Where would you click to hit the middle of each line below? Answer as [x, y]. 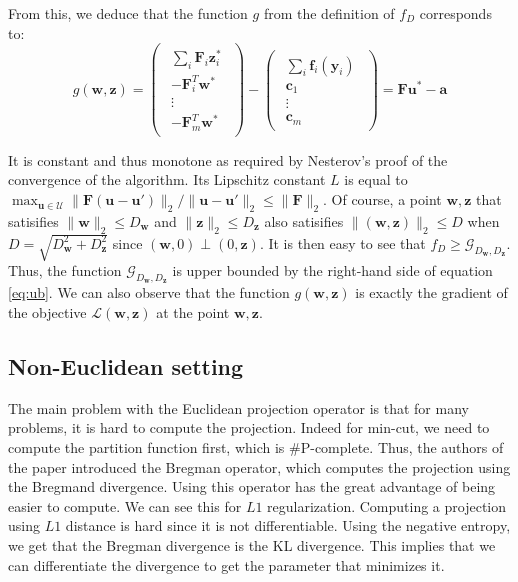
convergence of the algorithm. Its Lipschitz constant [167, 179]
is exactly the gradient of [431, 292]
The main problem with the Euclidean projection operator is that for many [238, 407]
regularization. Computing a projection [387, 505]
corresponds [455, 13]
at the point [193, 312]
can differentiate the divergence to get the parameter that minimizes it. [226, 564]
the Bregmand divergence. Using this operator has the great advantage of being [252, 486]
